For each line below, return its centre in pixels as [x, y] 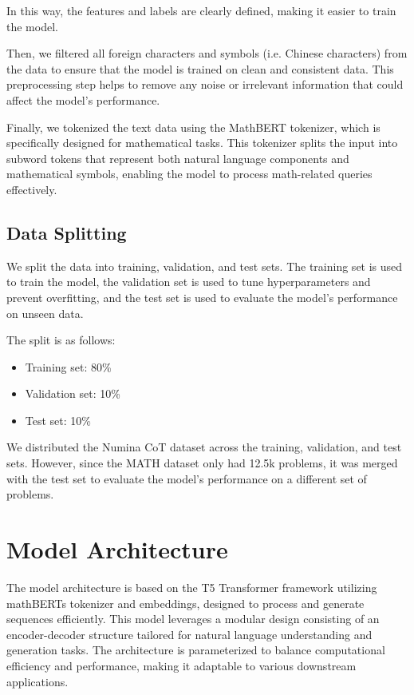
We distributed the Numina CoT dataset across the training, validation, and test [204, 447]
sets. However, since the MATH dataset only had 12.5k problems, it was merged [202, 463]
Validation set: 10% [73, 393]
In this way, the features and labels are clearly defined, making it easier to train [201, 10]
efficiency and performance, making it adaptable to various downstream [181, 665]
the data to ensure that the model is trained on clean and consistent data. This [200, 68]
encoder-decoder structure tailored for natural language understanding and [189, 634]
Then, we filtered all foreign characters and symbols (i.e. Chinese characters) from [207, 53]
